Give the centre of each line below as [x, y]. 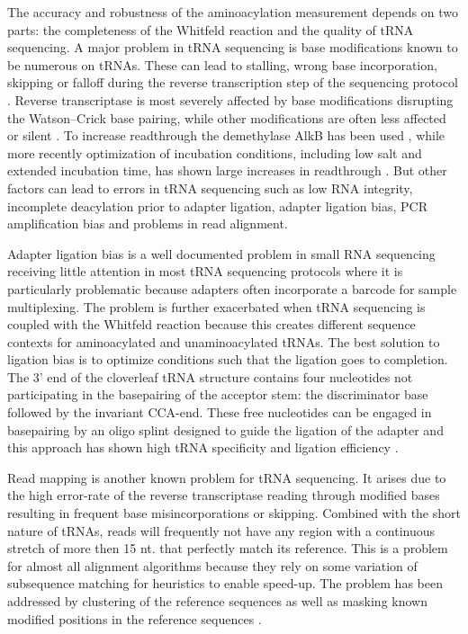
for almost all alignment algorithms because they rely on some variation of [212, 565]
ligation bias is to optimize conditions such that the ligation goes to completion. [228, 359]
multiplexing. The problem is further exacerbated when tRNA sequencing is [216, 306]
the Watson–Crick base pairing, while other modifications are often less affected [227, 117]
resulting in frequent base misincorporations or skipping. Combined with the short [234, 513]
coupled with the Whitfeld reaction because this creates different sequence [211, 324]
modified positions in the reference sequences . [135, 618]
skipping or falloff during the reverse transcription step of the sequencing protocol [233, 82]
